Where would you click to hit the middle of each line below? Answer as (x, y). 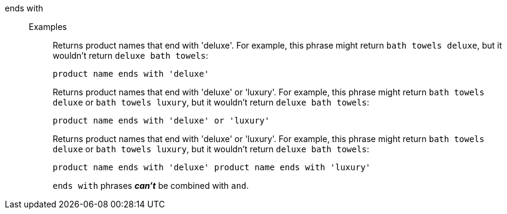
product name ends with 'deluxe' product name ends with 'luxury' (212, 167)
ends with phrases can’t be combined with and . (151, 186)
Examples (48, 27)
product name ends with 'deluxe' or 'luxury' (161, 120)
